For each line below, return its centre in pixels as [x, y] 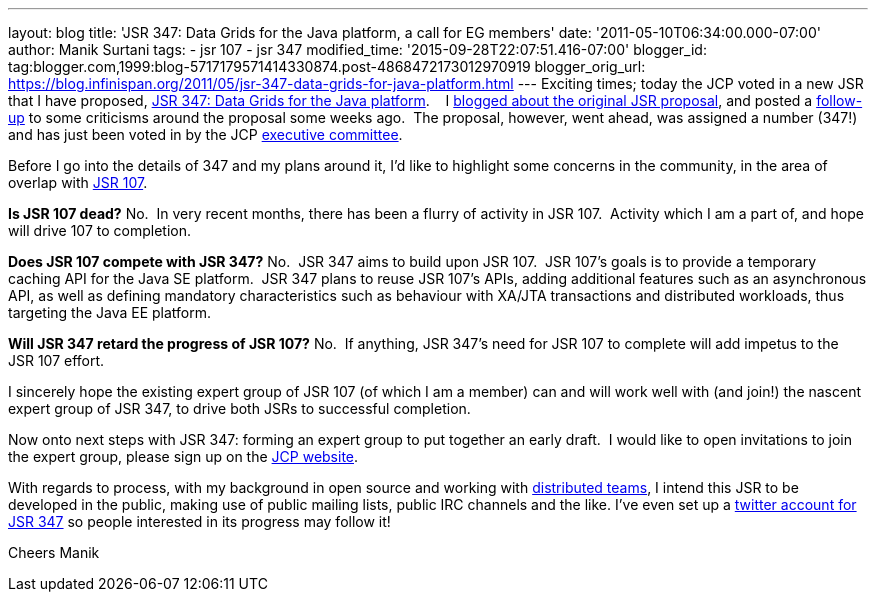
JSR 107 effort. [56, 360]
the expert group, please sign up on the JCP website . [183, 456]
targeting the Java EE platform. [110, 312]
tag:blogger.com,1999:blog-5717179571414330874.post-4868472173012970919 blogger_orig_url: [327, 66]
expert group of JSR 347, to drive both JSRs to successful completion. [239, 408]
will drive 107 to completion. [99, 230]
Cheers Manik [54, 552]
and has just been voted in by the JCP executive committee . [205, 134]
